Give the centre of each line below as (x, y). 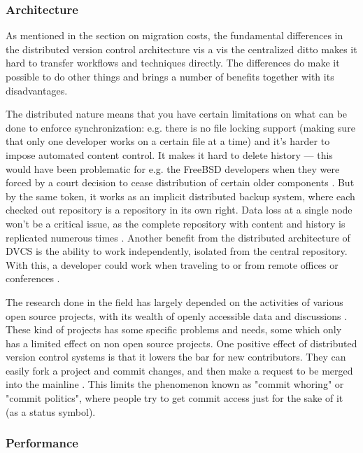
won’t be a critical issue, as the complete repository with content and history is (176, 223)
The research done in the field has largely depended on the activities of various (175, 301)
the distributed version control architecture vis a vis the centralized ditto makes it (181, 49)
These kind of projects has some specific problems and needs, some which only (174, 329)
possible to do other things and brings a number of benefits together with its (170, 76)
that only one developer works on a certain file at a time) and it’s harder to (168, 141)
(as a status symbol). (51, 411)
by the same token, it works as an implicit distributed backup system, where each (180, 196)
